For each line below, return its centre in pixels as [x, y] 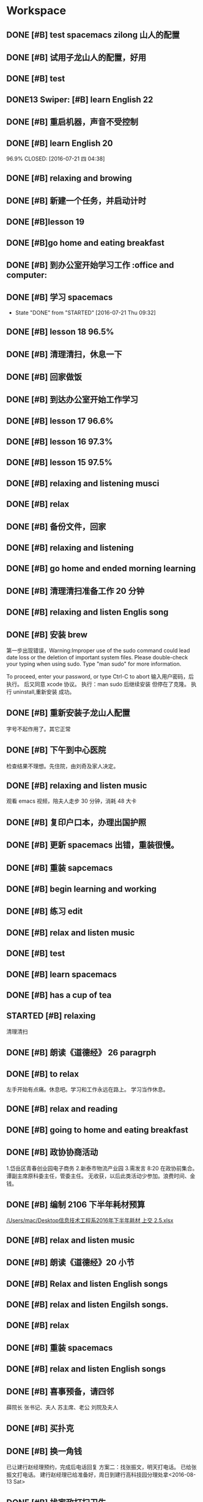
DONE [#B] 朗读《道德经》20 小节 [70, 1263]
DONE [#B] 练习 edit [45, 912]
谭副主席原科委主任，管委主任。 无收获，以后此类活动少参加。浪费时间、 [98, 1176]
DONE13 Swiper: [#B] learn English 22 [80, 100]
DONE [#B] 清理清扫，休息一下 [64, 354]
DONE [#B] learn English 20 [60, 143]
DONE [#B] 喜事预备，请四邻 [60, 1391]
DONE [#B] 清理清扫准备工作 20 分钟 [76, 591]
